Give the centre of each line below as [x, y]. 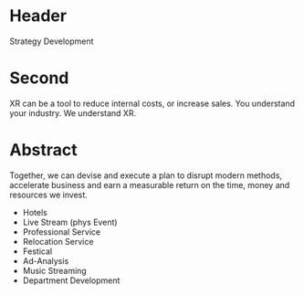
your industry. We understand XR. [73, 113]
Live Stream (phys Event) [70, 222]
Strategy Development [52, 41]
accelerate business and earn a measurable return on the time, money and [150, 184]
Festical [37, 251]
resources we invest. [49, 195]
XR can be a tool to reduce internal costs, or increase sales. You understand [152, 103]
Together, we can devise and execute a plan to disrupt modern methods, [146, 175]
